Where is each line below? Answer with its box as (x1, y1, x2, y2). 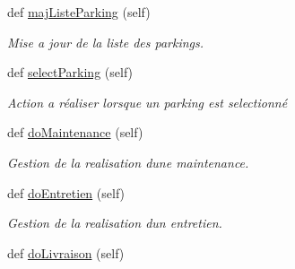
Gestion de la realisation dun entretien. (7, 213, 222, 232)
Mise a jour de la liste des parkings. (7, 32, 204, 51)
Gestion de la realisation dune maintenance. (7, 152, 249, 171)
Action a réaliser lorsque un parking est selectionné (7, 92, 288, 111)
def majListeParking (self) (7, 3, 151, 21)
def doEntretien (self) (7, 183, 126, 202)
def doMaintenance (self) (7, 123, 143, 142)
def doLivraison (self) (7, 243, 125, 262)
